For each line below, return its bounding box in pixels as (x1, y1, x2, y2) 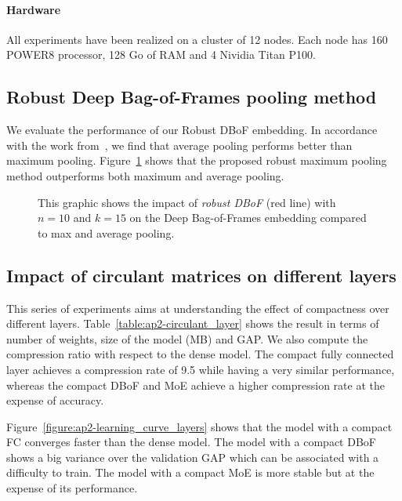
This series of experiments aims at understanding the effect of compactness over (6, 300, 389, 316)
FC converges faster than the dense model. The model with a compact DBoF (6, 434, 376, 450)
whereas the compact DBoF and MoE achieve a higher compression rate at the (6, 376, 385, 393)
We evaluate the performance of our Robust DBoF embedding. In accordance (6, 122, 378, 138)
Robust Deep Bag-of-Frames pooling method (6, 85, 377, 109)
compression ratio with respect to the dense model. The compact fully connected (6, 346, 394, 362)
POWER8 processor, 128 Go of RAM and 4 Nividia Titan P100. (6, 46, 316, 63)
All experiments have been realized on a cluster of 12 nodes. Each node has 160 (6, 31, 388, 47)
